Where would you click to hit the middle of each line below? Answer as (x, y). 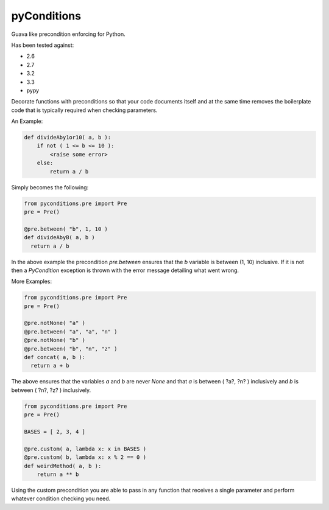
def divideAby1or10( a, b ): (68, 138)
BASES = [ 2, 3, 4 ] (55, 431)
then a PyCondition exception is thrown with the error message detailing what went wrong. (125, 270)
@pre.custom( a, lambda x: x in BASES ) (85, 449)
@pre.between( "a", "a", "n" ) (71, 331)
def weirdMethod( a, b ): (63, 466)
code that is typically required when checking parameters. (84, 110)
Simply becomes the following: (50, 187)
